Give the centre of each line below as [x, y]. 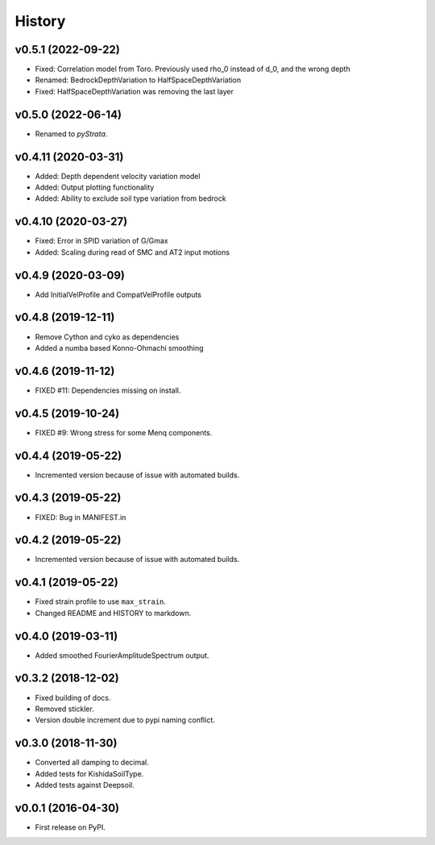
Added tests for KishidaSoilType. [89, 773]
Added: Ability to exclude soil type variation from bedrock [130, 198]
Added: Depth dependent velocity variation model [118, 176]
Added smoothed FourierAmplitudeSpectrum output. [122, 655]
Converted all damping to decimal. [92, 763]
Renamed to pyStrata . [71, 134]
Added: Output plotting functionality [95, 187]
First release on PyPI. [70, 827]
